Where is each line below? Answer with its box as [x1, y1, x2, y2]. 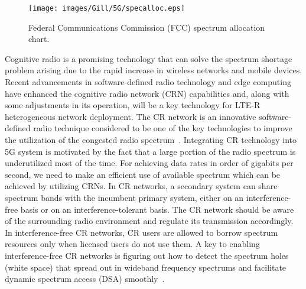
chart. [28, 33, 50, 45]
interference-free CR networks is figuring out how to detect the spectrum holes [5, 249, 289, 261]
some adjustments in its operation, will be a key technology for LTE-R [5, 99, 261, 111]
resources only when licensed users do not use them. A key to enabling [5, 238, 260, 250]
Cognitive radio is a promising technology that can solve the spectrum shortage [5, 52, 292, 64]
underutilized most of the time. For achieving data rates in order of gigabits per [5, 157, 294, 169]
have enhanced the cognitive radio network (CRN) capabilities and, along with [5, 87, 289, 99]
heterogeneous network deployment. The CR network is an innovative [5, 110, 256, 122]
